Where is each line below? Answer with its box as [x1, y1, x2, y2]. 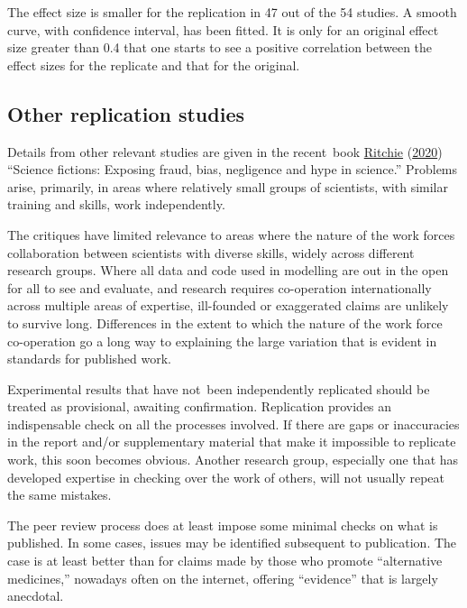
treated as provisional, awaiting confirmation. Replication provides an [7, 397, 392, 416]
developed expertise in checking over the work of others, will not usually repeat [7, 467, 444, 486]
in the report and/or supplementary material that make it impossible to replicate [7, 432, 456, 451]
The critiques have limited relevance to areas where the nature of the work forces [7, 225, 455, 244]
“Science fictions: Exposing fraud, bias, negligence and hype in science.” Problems [7, 160, 458, 179]
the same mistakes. [7, 485, 112, 504]
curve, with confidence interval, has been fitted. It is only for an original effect [7, 20, 439, 39]
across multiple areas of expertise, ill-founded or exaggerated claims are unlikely [7, 296, 449, 315]
